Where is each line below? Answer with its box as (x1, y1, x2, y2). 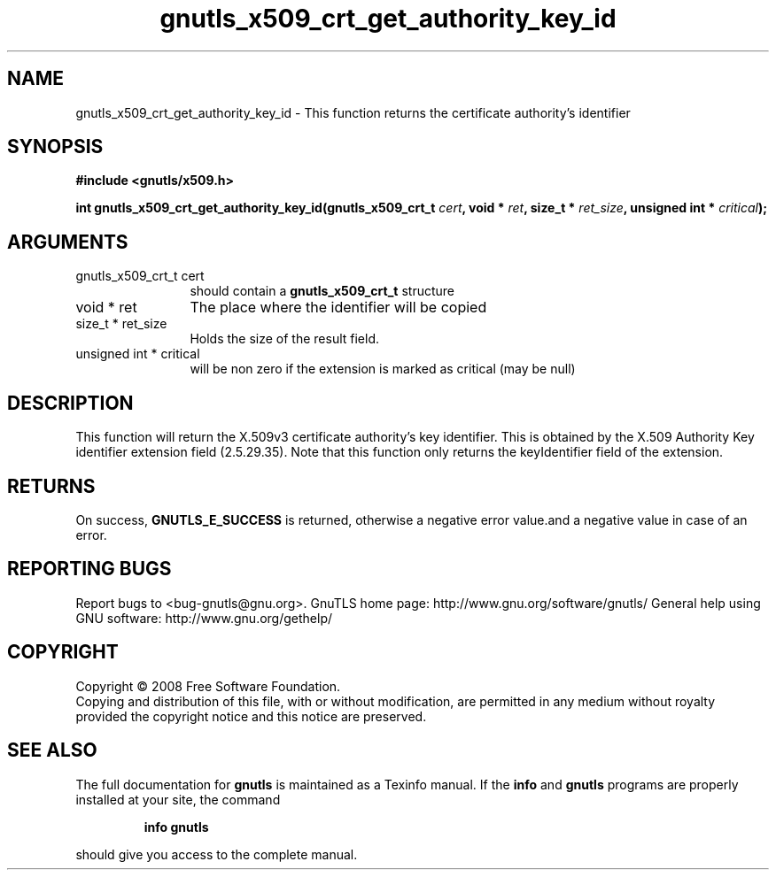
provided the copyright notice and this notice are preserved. (75, 708, 427, 724)
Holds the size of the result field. (190, 331, 380, 347)
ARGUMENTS (7, 230, 128, 253)
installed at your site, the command (75, 791, 281, 807)
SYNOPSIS (7, 135, 104, 158)
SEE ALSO (7, 739, 97, 762)
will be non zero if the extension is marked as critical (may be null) (190, 361, 576, 377)
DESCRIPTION (7, 391, 134, 414)
